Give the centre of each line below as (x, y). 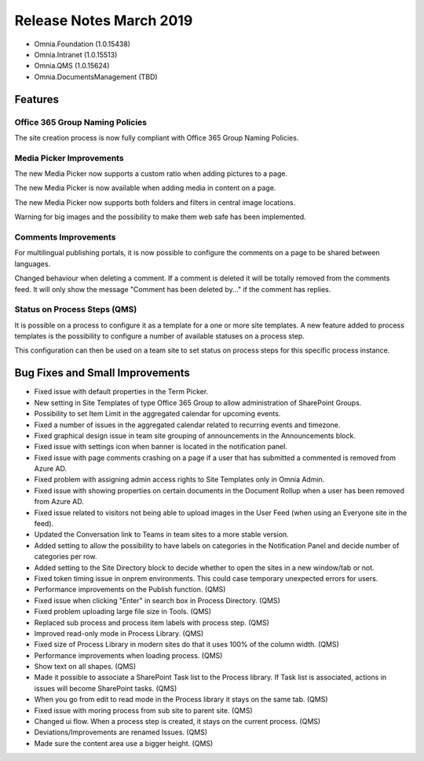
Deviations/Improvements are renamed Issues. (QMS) (121, 732)
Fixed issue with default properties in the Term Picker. (121, 392)
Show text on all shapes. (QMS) (85, 667)
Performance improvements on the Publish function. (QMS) (130, 590)
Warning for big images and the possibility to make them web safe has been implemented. (160, 217)
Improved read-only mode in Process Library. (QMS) (119, 633)
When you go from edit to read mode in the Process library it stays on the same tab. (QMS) (181, 700)
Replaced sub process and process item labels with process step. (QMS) (152, 622)
